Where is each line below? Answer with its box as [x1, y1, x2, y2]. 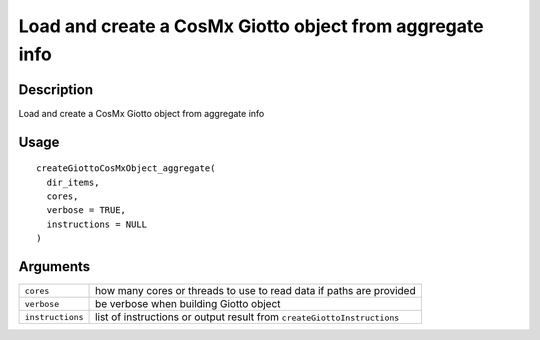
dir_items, [46, 176, 100, 188]
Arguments [18, 258, 91, 275]
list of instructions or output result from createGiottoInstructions [95, 310, 400, 324]
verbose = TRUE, [46, 205, 127, 216]
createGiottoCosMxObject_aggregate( [36, 163, 216, 174]
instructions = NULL [46, 218, 148, 230]
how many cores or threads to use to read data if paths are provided [95, 284, 416, 298]
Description [18, 81, 94, 98]
